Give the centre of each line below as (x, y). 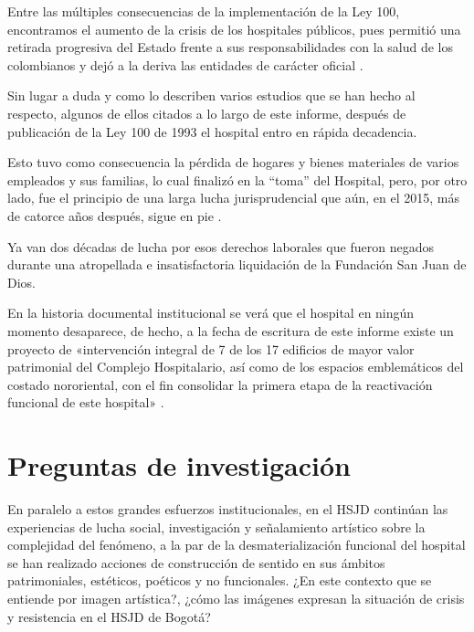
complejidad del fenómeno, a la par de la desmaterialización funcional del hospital (237, 545)
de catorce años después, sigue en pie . (115, 215)
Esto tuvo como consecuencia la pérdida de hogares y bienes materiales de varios (233, 162)
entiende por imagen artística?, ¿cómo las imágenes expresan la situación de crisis (236, 598)
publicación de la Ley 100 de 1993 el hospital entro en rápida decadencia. (212, 131)
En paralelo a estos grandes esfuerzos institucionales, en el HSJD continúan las (228, 509)
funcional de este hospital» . (86, 402)
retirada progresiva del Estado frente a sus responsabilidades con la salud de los (231, 47)
